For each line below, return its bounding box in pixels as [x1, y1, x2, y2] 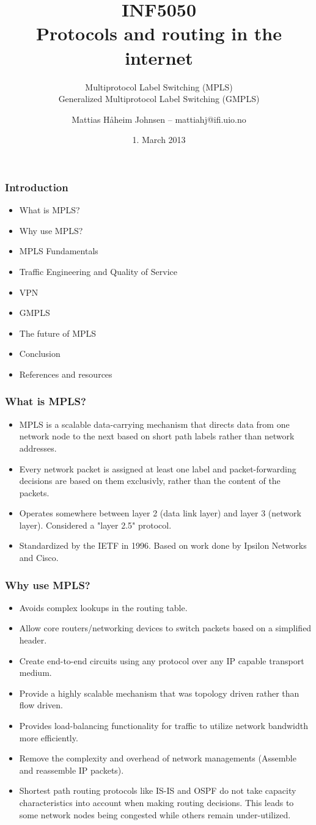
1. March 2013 [132, 133, 186, 146]
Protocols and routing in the [36, 21, 282, 46]
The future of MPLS [19, 326, 97, 339]
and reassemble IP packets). [19, 763, 124, 776]
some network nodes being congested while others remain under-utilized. [19, 808, 291, 821]
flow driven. [19, 698, 64, 711]
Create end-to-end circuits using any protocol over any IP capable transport [19, 654, 304, 667]
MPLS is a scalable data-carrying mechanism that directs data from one [19, 417, 290, 430]
